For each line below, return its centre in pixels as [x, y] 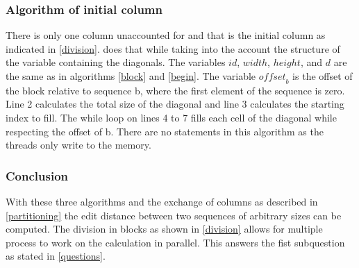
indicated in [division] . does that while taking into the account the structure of [173, 48]
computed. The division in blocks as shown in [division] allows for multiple [164, 229]
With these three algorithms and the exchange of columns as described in [162, 201]
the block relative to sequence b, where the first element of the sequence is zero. [175, 90]
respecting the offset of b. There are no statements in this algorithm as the [165, 131]
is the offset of [323, 76]
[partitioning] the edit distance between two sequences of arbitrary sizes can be [174, 215]
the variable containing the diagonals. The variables [116, 62]
